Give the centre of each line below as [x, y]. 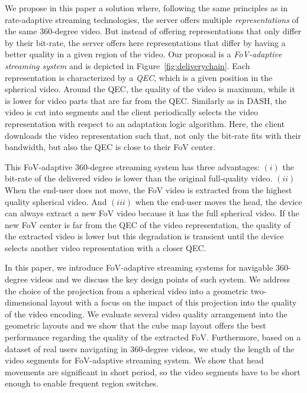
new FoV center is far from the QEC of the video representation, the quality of [148, 224]
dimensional [26, 302]
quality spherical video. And [56, 201]
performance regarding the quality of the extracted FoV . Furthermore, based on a [153, 337]
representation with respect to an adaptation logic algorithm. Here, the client [145, 123]
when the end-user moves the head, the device [219, 201]
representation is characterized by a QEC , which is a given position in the [139, 77]
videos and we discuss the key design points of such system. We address [160, 279]
